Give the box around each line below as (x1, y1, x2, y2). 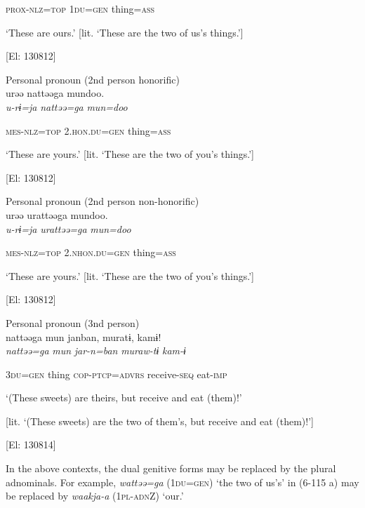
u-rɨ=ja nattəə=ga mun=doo (6, 99, 128, 114)
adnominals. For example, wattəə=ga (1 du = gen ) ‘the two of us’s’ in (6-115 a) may (6, 474, 359, 489)
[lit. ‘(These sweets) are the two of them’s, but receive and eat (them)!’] (6, 413, 314, 428)
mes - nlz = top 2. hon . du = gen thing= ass (6, 123, 171, 138)
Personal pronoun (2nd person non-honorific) (6, 194, 199, 208)
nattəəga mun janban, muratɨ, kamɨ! (6, 329, 161, 344)
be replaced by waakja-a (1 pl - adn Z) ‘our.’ (6, 488, 184, 503)
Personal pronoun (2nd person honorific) (6, 72, 180, 86)
